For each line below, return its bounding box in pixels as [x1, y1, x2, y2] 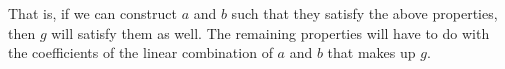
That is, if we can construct [8, 3, 177, 23]
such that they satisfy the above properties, [231, 3, 498, 23]
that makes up [327, 42, 416, 63]
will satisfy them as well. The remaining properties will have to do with [51, 22, 490, 43]
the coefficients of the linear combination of [8, 42, 273, 63]
